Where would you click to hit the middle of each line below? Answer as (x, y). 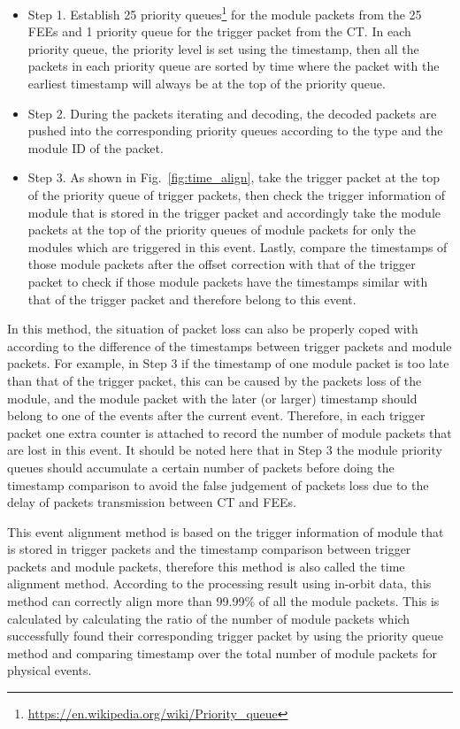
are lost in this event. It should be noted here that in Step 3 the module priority (225, 450)
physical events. (50, 670)
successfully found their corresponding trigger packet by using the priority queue (226, 636)
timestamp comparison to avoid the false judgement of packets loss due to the (218, 484)
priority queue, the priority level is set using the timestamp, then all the (223, 48)
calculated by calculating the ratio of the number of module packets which (209, 618)
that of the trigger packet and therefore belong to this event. (192, 299)
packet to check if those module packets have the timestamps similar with (228, 281)
